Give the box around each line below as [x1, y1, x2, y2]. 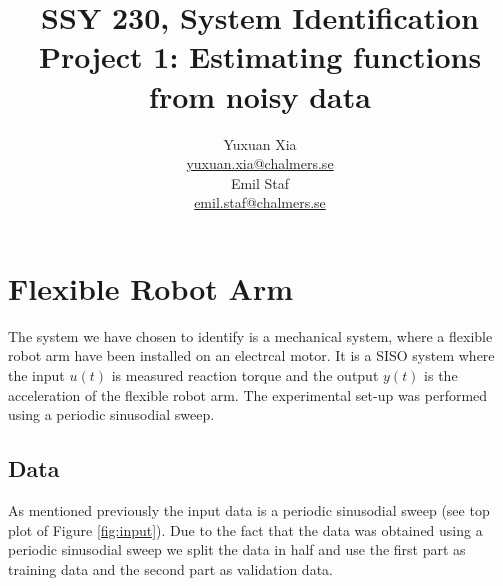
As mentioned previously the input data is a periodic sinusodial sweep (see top [8, 499, 490, 520]
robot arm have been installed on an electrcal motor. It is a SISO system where [8, 345, 495, 366]
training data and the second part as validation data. [8, 558, 333, 579]
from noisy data [149, 75, 371, 116]
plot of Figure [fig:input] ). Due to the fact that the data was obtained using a [8, 519, 483, 540]
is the [424, 365, 458, 385]
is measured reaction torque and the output [111, 365, 379, 385]
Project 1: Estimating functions [38, 36, 482, 77]
